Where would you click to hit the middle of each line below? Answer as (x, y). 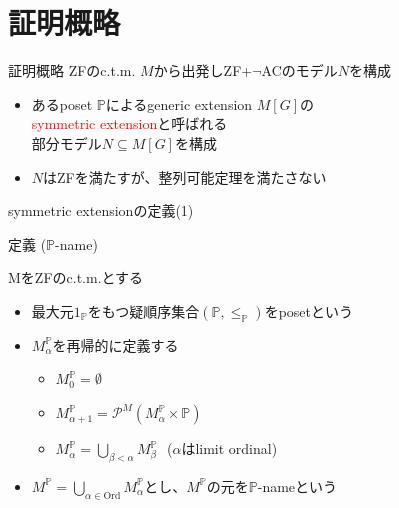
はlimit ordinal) (229, 448)
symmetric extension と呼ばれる (129, 123)
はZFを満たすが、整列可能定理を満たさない (185, 176)
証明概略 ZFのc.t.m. (72, 70)
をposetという (309, 310)
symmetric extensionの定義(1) (101, 210)
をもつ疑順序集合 (143, 310)
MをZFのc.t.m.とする (76, 277)
